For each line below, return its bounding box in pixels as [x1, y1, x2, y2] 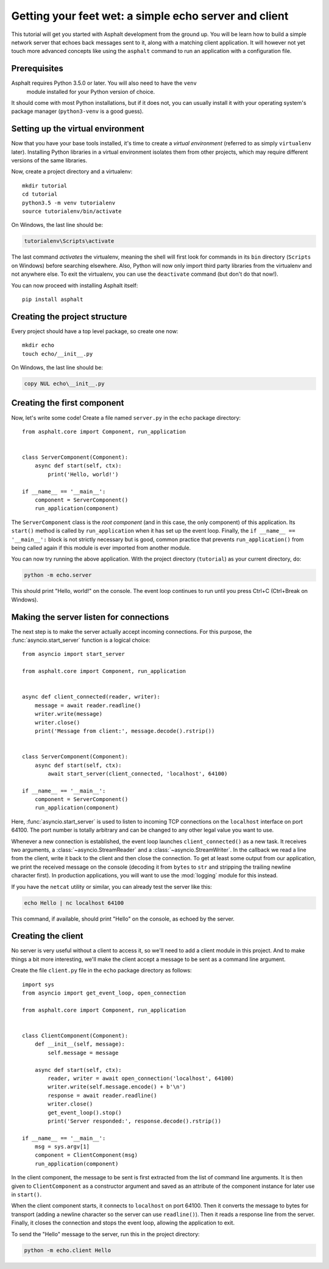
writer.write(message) [34, 711, 103, 717]
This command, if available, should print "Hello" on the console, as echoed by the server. [11, 915, 235, 922]
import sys [22, 981, 55, 988]
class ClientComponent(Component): [22, 1032, 129, 1039]
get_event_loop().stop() [48, 1109, 122, 1116]
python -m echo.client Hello [24, 1246, 111, 1254]
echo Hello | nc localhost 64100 [24, 899, 124, 906]
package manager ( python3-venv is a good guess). [11, 107, 144, 115]
